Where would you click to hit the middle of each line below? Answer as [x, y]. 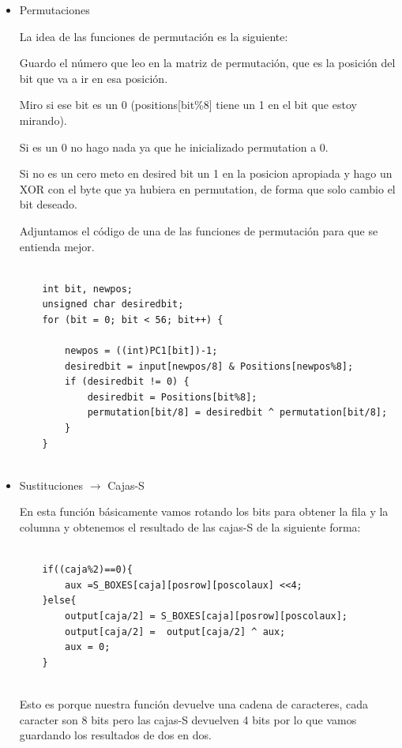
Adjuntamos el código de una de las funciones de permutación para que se [199, 230]
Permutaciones [54, 9]
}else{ [59, 601]
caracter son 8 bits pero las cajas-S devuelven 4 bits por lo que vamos [188, 719]
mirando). [43, 120]
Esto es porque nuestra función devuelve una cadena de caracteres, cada [194, 703]
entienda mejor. [57, 246]
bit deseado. [48, 204]
